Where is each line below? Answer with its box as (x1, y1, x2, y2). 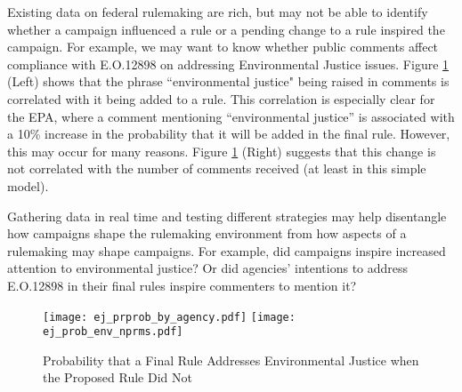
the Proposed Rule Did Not (43, 368, 192, 387)
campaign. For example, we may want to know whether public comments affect (7, 37, 439, 56)
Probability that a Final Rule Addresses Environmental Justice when (43, 350, 419, 369)
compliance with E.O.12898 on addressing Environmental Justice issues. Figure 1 (7, 54, 450, 73)
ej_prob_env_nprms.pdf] (43, 325, 183, 339)
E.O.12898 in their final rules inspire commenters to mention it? (7, 276, 357, 294)
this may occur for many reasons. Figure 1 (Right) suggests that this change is (7, 141, 436, 160)
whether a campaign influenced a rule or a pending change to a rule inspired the (7, 20, 445, 38)
